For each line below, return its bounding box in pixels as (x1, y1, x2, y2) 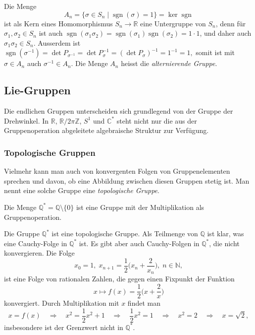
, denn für (215, 18, 246, 28)
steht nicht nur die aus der (116, 115, 197, 126)
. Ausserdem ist (33, 37, 81, 48)
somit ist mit (196, 47, 235, 58)
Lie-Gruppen (4, 82, 71, 98)
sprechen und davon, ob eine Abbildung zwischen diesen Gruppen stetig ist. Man (4, 175, 250, 186)
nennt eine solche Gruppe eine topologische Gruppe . (4, 185, 159, 196)
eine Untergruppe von (140, 18, 206, 28)
